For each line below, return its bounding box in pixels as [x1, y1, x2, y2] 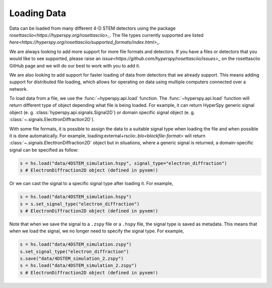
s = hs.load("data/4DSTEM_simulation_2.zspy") [20, 263, 137, 268]
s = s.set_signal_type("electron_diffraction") [20, 201, 140, 207]
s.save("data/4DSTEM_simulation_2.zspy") [20, 256, 124, 262]
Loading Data [9, 8, 66, 19]
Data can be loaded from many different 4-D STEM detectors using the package [9, 25, 176, 31]
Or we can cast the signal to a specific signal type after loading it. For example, [9, 181, 173, 187]
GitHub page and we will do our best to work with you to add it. [9, 63, 141, 69]
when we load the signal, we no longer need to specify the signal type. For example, [9, 228, 184, 234]
